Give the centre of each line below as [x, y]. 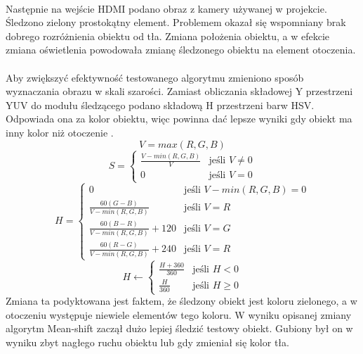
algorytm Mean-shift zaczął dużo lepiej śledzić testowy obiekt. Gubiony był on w [179, 328]
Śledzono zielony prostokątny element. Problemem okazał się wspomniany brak [176, 22]
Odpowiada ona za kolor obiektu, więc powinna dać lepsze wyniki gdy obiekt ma [179, 119]
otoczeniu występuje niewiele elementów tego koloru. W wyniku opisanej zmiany [179, 314]
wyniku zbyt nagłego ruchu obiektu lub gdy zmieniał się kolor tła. [147, 342]
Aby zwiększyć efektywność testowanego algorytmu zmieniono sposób [155, 77]
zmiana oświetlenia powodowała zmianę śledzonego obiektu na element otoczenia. [181, 50]
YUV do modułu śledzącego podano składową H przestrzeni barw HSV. [160, 105]
